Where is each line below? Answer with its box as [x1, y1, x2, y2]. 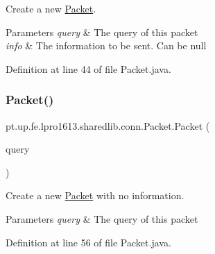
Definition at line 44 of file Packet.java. [6, 61, 171, 76]
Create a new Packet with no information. [6, 188, 184, 203]
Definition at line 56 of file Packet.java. [6, 235, 171, 249]
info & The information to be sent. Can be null [6, 38, 207, 53]
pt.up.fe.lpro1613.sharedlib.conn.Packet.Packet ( [6, 118, 210, 133]
